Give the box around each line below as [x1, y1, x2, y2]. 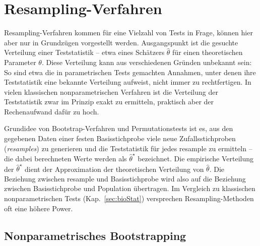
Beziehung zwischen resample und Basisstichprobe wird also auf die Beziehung [4, 173, 246, 183]
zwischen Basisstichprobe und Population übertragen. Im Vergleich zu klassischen [4, 183, 255, 194]
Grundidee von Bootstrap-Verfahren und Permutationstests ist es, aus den [4, 123, 233, 134]
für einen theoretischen [172, 47, 243, 57]
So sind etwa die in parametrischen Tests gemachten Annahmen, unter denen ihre [4, 67, 256, 77]
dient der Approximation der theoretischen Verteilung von [25, 163, 204, 174]
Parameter [4, 56, 36, 67]
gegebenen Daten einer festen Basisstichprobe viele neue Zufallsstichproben [4, 133, 236, 144]
